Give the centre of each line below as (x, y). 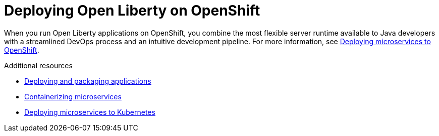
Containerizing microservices (73, 96)
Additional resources (38, 65)
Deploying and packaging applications (88, 81)
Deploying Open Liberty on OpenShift (132, 11)
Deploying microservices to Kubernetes (90, 112)
